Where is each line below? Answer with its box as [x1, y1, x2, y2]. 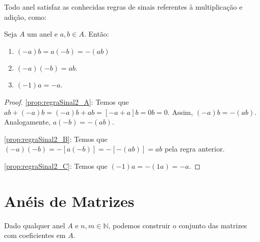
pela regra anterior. [164, 143, 225, 154]
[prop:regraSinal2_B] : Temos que [4, 133, 108, 144]
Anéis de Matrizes [4, 190, 135, 211]
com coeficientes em [4, 230, 66, 240]
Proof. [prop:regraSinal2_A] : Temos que [4, 96, 129, 107]
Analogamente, [4, 116, 50, 127]
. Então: [84, 28, 109, 39]
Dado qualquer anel [4, 220, 65, 230]
